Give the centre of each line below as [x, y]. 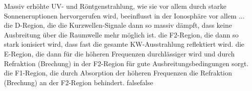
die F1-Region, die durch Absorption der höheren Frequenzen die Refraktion [118, 73]
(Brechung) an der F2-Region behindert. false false [79, 82]
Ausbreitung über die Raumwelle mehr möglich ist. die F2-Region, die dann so [121, 34]
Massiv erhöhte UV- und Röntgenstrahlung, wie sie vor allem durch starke [115, 6]
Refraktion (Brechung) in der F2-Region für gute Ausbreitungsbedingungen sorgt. [126, 63]
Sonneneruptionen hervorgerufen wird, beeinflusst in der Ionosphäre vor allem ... [124, 15]
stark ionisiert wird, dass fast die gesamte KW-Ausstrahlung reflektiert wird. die [124, 44]
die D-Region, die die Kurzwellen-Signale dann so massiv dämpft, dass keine [118, 25]
